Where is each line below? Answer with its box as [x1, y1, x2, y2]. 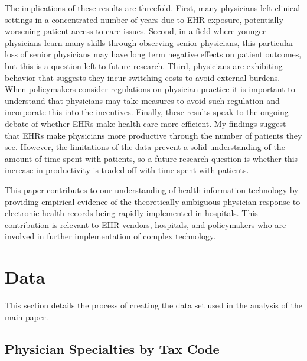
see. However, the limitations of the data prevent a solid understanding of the [5, 141, 285, 153]
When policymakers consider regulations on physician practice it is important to [5, 83, 295, 95]
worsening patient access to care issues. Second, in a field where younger [5, 25, 266, 37]
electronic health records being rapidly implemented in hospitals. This [5, 207, 258, 219]
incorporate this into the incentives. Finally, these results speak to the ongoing [5, 106, 289, 118]
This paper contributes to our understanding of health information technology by [5, 183, 299, 196]
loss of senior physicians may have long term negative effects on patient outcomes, [5, 48, 302, 60]
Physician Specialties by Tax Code [5, 339, 220, 357]
